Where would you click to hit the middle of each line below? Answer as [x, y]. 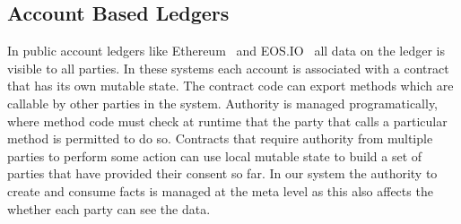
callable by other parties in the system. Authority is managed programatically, [223, 103]
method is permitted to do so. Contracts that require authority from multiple [220, 138]
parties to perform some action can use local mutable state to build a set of [215, 155]
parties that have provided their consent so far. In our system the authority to [222, 173]
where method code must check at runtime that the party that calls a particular [227, 121]
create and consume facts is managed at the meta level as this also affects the [220, 190]
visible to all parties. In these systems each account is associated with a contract [228, 68]
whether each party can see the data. [109, 208]
